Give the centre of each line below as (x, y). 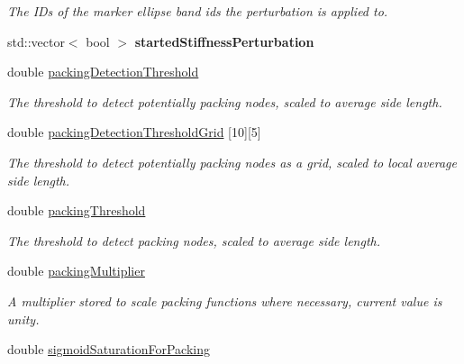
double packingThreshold (77, 210)
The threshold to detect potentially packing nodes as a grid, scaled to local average (232, 162)
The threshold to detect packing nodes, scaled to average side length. (194, 240)
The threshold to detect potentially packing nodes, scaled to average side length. (225, 101)
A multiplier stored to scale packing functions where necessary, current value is (225, 300)
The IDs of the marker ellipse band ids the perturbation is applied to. (198, 11)
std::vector (36, 41)
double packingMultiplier (76, 271)
